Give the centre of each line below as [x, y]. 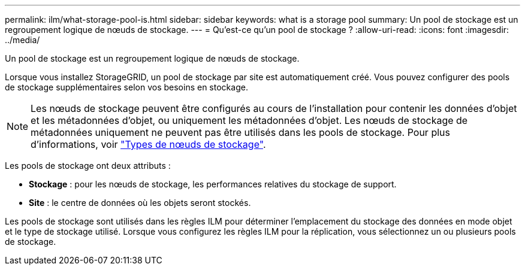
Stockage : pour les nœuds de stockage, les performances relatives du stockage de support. [213, 184]
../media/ [22, 40]
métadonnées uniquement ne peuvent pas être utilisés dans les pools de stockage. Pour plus [240, 132]
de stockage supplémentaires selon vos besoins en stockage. [126, 87]
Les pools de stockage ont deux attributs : [88, 166]
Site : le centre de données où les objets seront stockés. [140, 203]
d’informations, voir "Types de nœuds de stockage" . [148, 144]
